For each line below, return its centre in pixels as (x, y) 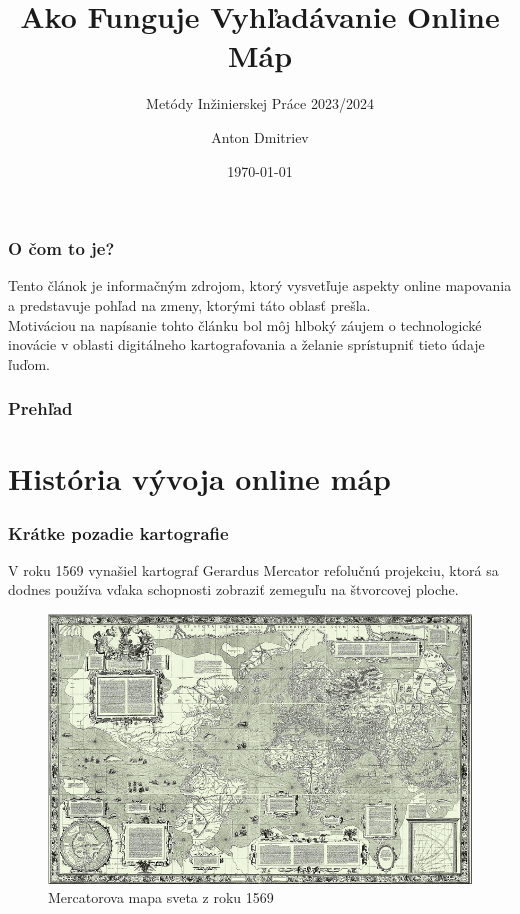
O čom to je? (61, 248)
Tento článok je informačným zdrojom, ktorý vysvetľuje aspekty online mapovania (260, 285)
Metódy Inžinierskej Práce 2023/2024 (260, 103)
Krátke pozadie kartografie (118, 532)
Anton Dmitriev (260, 136)
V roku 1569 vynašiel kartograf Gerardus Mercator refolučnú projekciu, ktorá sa (253, 569)
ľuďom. (29, 363)
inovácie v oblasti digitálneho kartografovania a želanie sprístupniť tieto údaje (246, 344)
